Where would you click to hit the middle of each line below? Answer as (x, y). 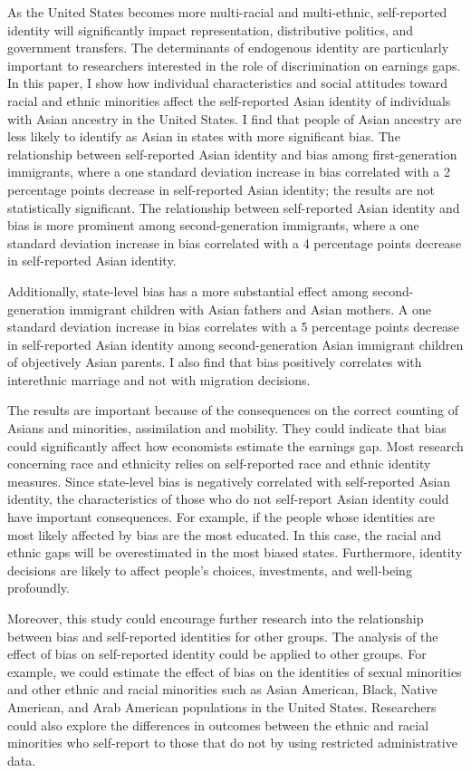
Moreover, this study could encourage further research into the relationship (216, 618)
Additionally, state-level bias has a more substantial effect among (188, 290)
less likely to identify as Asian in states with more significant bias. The (204, 136)
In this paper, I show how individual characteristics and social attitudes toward (227, 83)
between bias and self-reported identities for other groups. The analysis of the (223, 636)
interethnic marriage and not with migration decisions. (159, 379)
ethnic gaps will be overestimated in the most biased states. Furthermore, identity (235, 552)
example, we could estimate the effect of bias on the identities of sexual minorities (235, 671)
